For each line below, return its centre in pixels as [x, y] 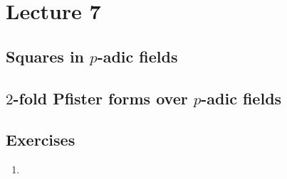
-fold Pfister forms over [100, 98]
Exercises [41, 140]
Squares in [45, 56]
